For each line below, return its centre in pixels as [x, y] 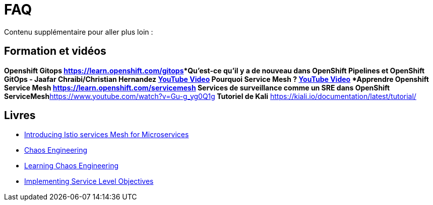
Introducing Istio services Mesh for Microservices [107, 135]
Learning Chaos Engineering [72, 166]
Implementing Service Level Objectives [89, 181]
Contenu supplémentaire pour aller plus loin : [79, 32]
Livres [20, 116]
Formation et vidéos [55, 51]
